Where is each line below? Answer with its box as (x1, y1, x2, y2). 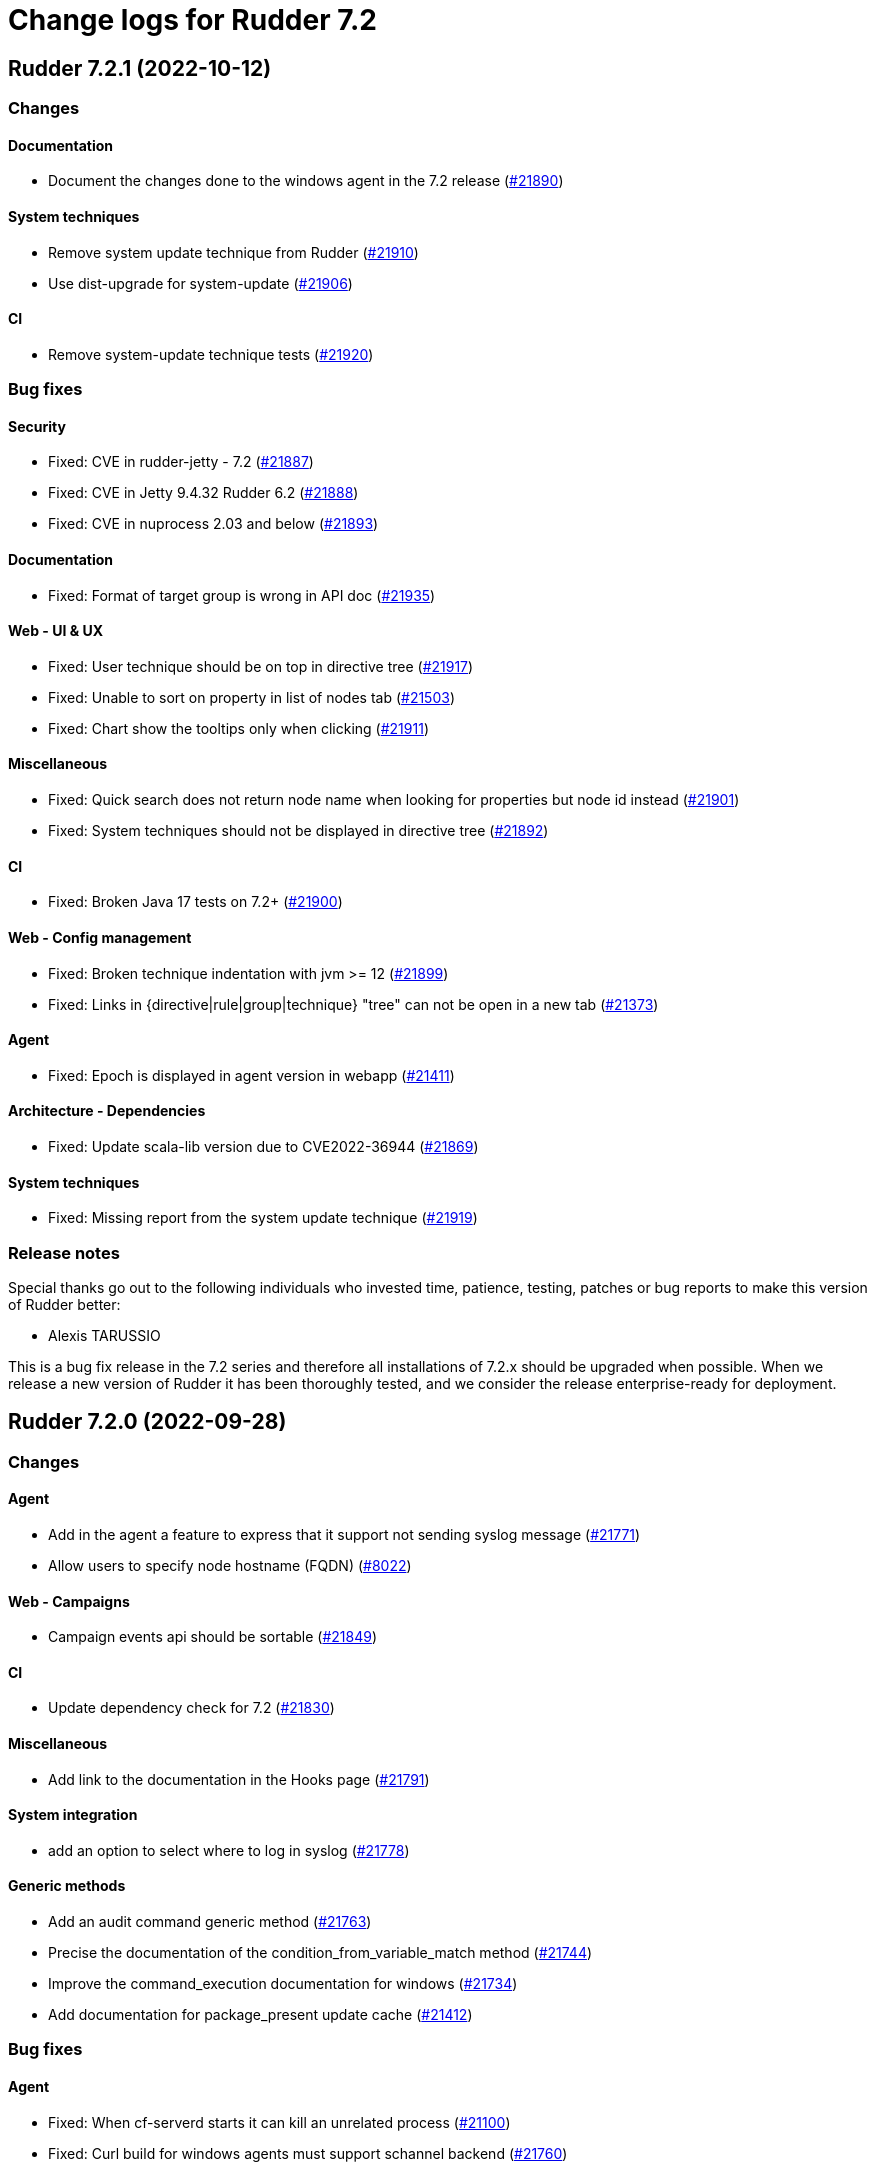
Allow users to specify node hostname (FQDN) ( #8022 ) (48, 1556, 412, 1574)
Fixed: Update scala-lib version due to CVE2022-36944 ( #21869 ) (48, 1137, 479, 1155)
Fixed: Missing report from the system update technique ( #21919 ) (48, 1209, 478, 1227)
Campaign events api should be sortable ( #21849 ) (48, 1628, 378, 1646)
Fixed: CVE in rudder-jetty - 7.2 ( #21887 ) (48, 453, 314, 471)
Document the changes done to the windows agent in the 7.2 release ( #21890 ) (48, 172, 564, 190)
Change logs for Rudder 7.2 (8, 3, 377, 37)
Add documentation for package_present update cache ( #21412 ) (48, 2006, 473, 2024)
